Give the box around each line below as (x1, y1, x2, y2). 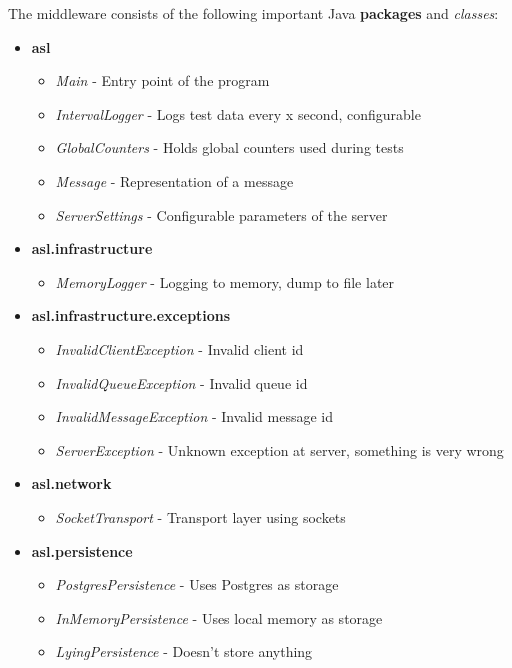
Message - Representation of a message (55, 170, 294, 191)
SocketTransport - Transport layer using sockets (55, 506, 346, 527)
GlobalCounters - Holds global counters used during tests (55, 137, 404, 158)
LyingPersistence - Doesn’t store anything (55, 641, 313, 662)
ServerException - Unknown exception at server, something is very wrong (55, 439, 504, 460)
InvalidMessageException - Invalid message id (55, 406, 333, 427)
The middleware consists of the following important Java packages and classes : (8, 3, 499, 23)
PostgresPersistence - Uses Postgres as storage (55, 574, 339, 595)
